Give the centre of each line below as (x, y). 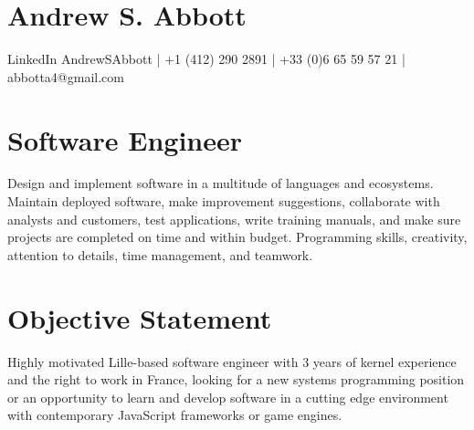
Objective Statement (140, 317)
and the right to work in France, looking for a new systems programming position (236, 379)
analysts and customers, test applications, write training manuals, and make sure (234, 219)
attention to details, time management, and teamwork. (160, 254)
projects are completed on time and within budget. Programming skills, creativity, (237, 237)
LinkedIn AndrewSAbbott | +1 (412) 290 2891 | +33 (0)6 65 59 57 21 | (206, 59)
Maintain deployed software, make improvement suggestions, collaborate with (224, 201)
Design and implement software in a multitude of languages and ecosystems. (221, 183)
